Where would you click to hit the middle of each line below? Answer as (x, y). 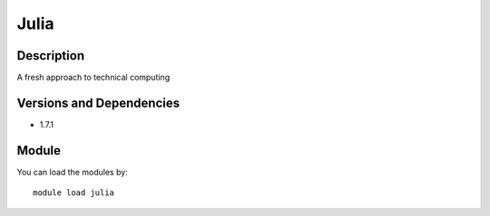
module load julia (74, 193)
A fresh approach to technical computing (93, 78)
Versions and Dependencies (98, 103)
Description (51, 56)
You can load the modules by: (73, 172)
